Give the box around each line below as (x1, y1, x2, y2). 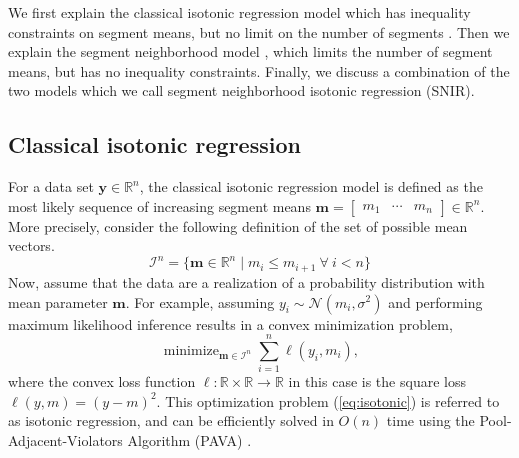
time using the (386, 410, 475, 431)
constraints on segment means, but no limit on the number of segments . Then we (8, 21, 510, 42)
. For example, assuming (125, 291, 275, 312)
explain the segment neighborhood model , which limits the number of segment (8, 41, 493, 62)
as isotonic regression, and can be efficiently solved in (8, 410, 334, 431)
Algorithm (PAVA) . (127, 430, 252, 450)
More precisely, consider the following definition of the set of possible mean (8, 215, 468, 236)
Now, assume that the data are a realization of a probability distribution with (8, 271, 485, 292)
